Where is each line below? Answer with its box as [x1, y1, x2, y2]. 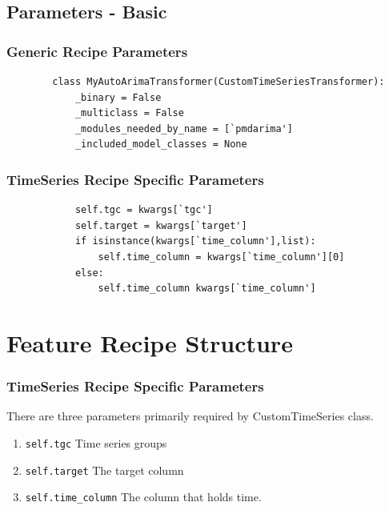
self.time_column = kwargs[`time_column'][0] [98, 251, 345, 263]
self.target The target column [25, 461, 184, 478]
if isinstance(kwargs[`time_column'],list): [74, 235, 316, 247]
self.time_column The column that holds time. [25, 488, 262, 505]
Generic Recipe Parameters [6, 41, 188, 61]
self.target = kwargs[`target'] [74, 219, 247, 231]
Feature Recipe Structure [6, 326, 293, 359]
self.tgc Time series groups [25, 434, 167, 451]
